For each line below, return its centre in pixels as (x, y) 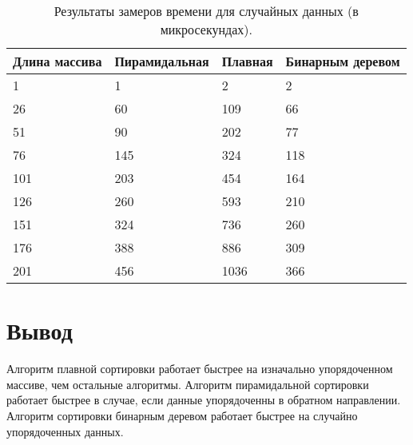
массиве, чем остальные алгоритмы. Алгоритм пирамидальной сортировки (188, 384)
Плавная (247, 61)
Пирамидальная (162, 61)
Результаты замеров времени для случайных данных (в (206, 11)
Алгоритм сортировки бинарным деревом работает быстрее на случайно (182, 415)
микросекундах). (206, 29)
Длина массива (58, 61)
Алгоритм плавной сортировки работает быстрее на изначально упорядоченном (200, 369)
